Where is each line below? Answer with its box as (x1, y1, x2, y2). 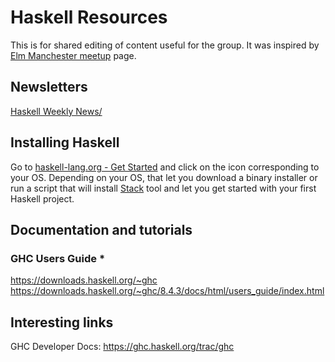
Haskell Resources (10, 6, 168, 29)
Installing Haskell (10, 134, 120, 151)
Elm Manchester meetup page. (10, 49, 137, 61)
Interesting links (10, 314, 114, 331)
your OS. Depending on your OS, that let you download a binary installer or (10, 171, 318, 183)
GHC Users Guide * (10, 251, 106, 265)
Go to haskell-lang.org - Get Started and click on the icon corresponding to (10, 161, 320, 173)
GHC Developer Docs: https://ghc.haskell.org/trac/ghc (10, 341, 235, 353)
